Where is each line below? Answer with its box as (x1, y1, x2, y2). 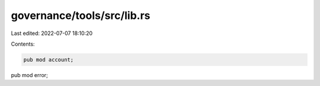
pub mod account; (23, 56, 74, 63)
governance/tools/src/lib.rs (11, 9, 151, 22)
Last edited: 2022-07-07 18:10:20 (11, 30, 93, 37)
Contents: (11, 40, 35, 47)
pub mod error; (11, 71, 49, 78)
